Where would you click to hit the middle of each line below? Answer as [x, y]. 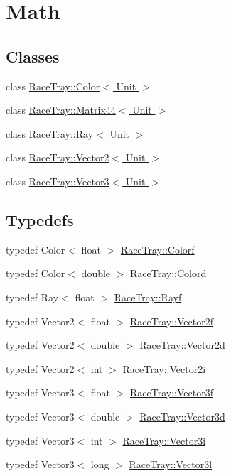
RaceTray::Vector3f [172, 393]
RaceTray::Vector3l [171, 464]
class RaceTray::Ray [50, 133]
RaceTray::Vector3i [164, 440]
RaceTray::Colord [168, 273]
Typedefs [40, 219]
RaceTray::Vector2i [164, 368]
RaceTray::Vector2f [172, 321]
